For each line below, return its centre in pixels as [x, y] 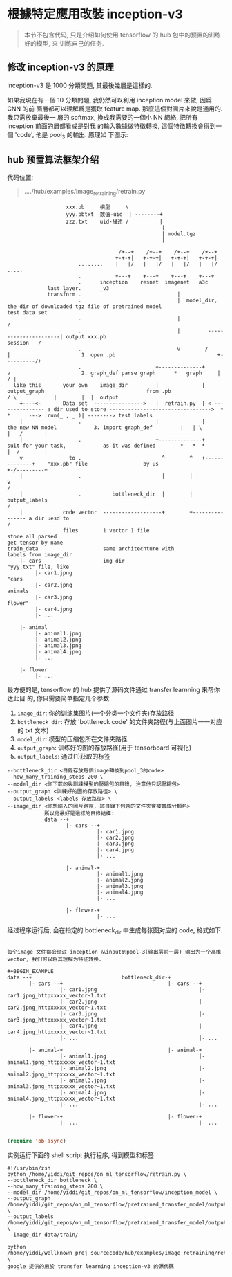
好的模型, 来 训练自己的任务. [64, 43]
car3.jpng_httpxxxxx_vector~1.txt [57, 1020]
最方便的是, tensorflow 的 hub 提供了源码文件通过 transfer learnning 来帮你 [114, 690]
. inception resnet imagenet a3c [143, 282]
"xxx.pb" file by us [103, 464]
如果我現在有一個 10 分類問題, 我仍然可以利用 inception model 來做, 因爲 [109, 100]
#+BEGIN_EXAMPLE [30, 971]
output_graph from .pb [89, 392]
